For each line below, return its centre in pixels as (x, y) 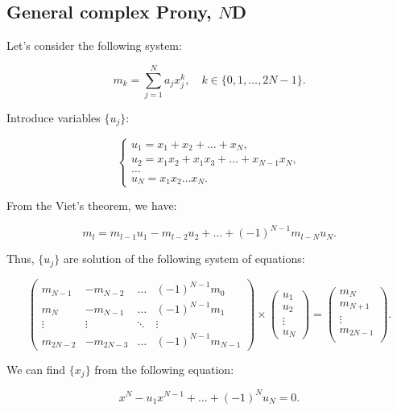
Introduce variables (54, 117)
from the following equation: (164, 369)
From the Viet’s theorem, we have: (92, 205)
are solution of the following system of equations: (184, 259)
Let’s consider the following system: (94, 45)
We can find (36, 369)
